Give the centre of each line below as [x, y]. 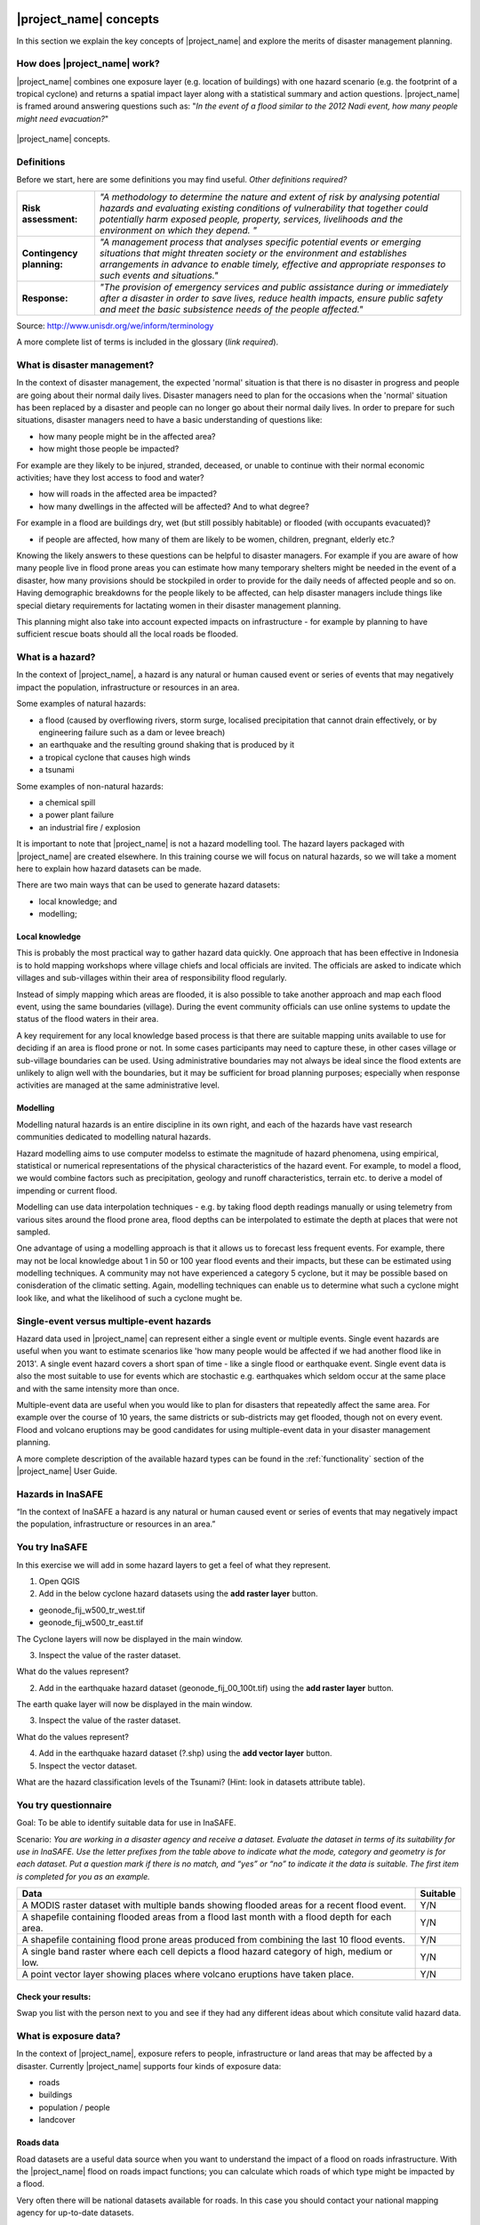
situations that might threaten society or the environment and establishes [253, 253]
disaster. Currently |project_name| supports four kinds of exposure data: [149, 2066]
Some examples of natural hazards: [81, 704]
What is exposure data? [69, 2035]
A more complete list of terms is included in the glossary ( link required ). [148, 342]
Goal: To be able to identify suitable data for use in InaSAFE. [126, 1823]
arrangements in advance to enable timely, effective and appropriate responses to [272, 264]
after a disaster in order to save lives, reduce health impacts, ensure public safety [271, 298]
